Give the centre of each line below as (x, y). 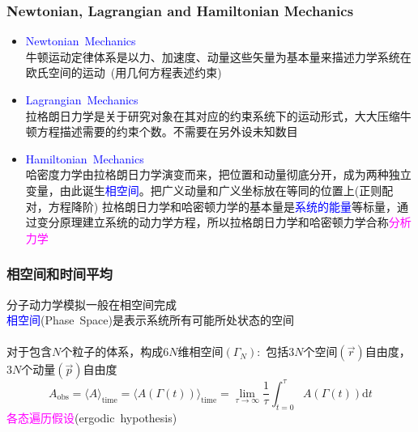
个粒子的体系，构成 (112, 352)
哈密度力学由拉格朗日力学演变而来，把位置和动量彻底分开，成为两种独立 (218, 174)
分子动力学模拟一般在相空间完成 (92, 304)
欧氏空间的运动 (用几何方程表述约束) (124, 72)
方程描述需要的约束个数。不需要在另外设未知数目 (167, 131)
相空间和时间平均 (60, 274)
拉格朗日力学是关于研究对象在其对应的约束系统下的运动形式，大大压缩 (213, 115)
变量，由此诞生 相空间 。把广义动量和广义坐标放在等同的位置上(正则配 (209, 190)
